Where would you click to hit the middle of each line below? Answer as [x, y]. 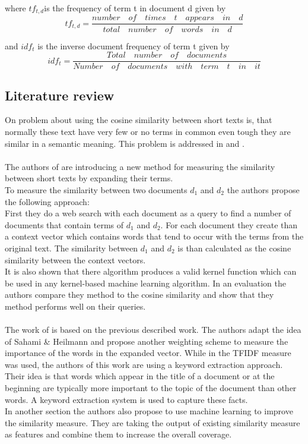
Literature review [60, 95]
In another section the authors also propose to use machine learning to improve [149, 411]
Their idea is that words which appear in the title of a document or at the [140, 376]
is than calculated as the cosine [234, 248]
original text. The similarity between [72, 248]
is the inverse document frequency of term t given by [134, 45]
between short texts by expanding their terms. [89, 178]
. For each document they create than [229, 224]
